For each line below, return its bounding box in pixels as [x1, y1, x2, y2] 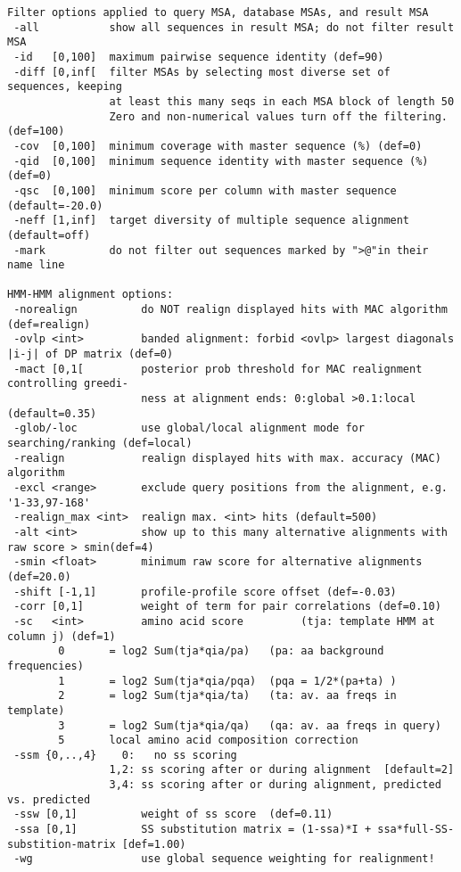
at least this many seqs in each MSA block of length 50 [109, 95, 455, 108]
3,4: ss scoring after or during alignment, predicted [109, 778, 441, 792]
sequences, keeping [7, 80, 122, 94]
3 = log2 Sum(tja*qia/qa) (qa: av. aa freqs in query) [58, 719, 441, 732]
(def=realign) [7, 317, 91, 331]
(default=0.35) [7, 407, 97, 420]
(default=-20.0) [7, 199, 103, 212]
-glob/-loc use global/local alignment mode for [13, 422, 365, 435]
